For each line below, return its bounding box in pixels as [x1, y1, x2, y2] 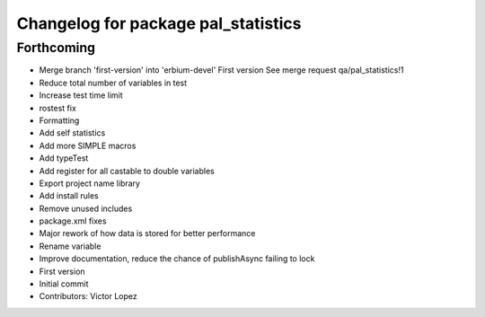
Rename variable [39, 241, 101, 251]
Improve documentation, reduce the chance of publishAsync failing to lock [39, 253, 315, 264]
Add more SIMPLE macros [39, 140, 137, 151]
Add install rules [39, 190, 99, 201]
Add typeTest [39, 153, 89, 163]
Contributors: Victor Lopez [39, 291, 138, 302]
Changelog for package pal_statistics [16, 13, 302, 33]
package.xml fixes [39, 216, 107, 226]
